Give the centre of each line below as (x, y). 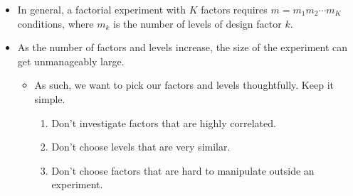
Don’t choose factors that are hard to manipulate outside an (183, 170)
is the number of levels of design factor (197, 23)
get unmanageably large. (71, 61)
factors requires (234, 9)
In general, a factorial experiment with (101, 9)
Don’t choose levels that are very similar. (141, 147)
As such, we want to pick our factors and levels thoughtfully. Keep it (184, 85)
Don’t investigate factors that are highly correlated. (164, 123)
